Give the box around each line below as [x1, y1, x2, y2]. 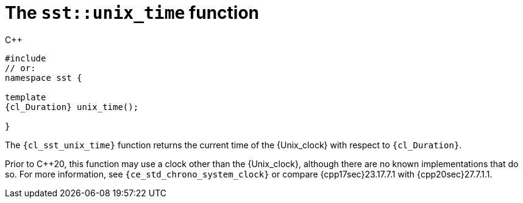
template [5, 92, 46, 102]
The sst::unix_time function [5, 2, 260, 23]
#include [5, 53, 46, 63]
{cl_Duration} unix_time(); [5, 101, 139, 112]
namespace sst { [5, 72, 82, 83]
